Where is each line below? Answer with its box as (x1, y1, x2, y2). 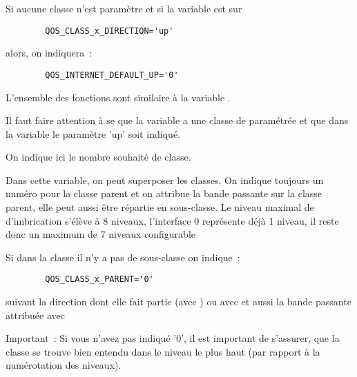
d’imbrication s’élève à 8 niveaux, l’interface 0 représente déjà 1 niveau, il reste (6, 213, 339, 227)
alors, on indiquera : (6, 45, 93, 60)
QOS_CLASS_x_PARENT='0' (45, 274, 154, 285)
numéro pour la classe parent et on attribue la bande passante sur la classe (6, 186, 322, 201)
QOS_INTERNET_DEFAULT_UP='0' (45, 70, 179, 80)
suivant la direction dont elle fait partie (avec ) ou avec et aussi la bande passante (6, 294, 351, 309)
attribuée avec (6, 307, 65, 322)
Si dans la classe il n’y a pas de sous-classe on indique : (6, 249, 240, 264)
